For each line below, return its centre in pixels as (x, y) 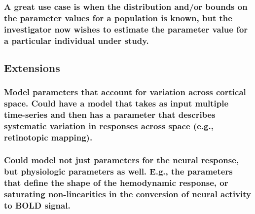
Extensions (32, 68)
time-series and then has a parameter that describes (110, 115)
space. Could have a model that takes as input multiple (116, 103)
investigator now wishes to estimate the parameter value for (126, 29)
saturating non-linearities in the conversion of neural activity (128, 194)
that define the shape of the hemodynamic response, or (116, 182)
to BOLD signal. (37, 205)
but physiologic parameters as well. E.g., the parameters (118, 171)
